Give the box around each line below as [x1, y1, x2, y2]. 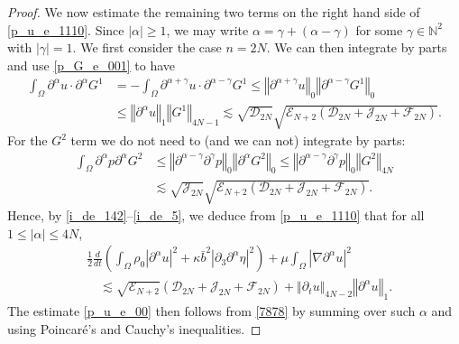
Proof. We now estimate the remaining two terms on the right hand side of [7, 3, 420, 21]
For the [7, 131, 48, 149]
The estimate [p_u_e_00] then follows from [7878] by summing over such [7, 302, 416, 321]
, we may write [166, 20, 249, 39]
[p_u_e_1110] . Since [7, 20, 124, 39]
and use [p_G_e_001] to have [7, 55, 176, 74]
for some [355, 20, 403, 39]
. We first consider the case [72, 38, 222, 57]
